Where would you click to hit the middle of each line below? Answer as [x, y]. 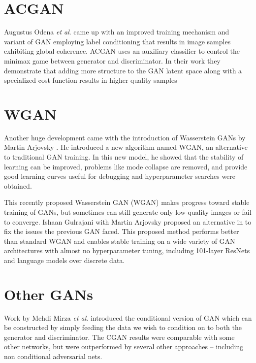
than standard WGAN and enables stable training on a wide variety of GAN [120, 241]
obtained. [18, 185]
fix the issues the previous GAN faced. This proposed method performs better [122, 231]
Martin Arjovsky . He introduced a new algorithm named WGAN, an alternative [126, 147]
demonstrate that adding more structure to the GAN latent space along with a [123, 70]
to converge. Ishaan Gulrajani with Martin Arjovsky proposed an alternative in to [128, 221]
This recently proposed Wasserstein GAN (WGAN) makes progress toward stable [127, 202]
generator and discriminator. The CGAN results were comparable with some [119, 337]
